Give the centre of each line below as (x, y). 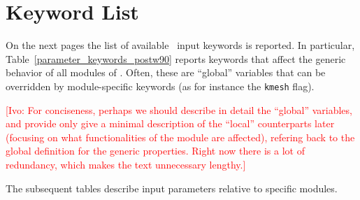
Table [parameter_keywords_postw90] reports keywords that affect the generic (176, 58)
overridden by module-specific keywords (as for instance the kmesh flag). (160, 86)
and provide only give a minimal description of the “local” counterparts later (170, 123)
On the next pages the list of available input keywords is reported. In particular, (180, 45)
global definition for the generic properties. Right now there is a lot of (155, 151)
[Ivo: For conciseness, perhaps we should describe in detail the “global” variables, (179, 109)
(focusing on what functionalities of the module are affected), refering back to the (180, 137)
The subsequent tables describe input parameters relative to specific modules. (172, 188)
